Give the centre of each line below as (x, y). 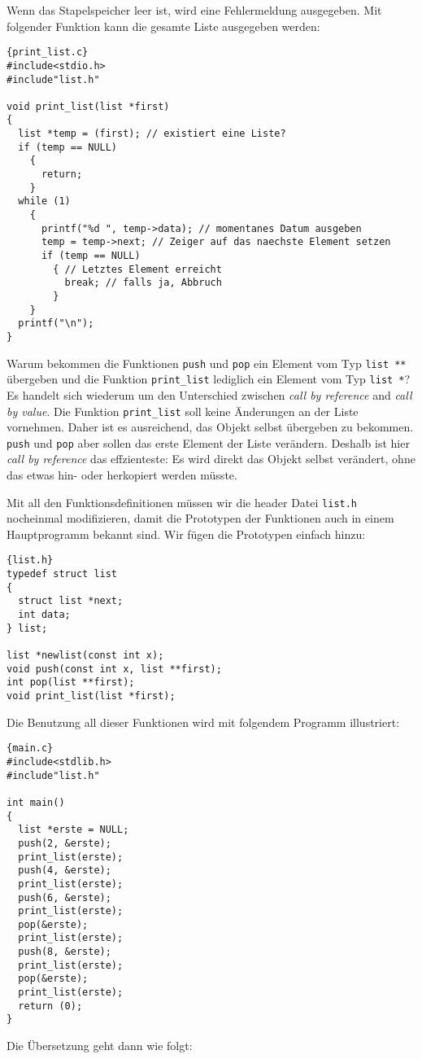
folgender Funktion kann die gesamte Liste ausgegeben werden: (163, 26)
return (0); (50, 1006)
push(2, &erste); (65, 843)
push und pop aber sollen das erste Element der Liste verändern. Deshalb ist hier (208, 442)
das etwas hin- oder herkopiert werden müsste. (122, 475)
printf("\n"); (56, 324)
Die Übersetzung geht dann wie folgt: (100, 1046)
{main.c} (30, 748)
